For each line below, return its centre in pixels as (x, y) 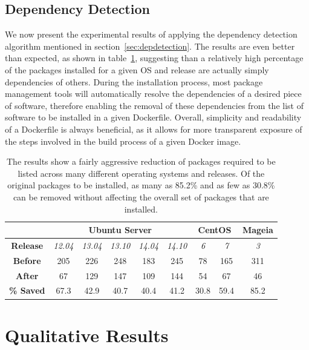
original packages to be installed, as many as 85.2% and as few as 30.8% (141, 185)
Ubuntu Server (120, 230)
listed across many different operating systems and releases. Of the (141, 173)
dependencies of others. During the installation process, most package (134, 81)
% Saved (27, 290)
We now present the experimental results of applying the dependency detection (151, 34)
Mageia (258, 230)
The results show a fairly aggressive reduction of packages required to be (141, 161)
